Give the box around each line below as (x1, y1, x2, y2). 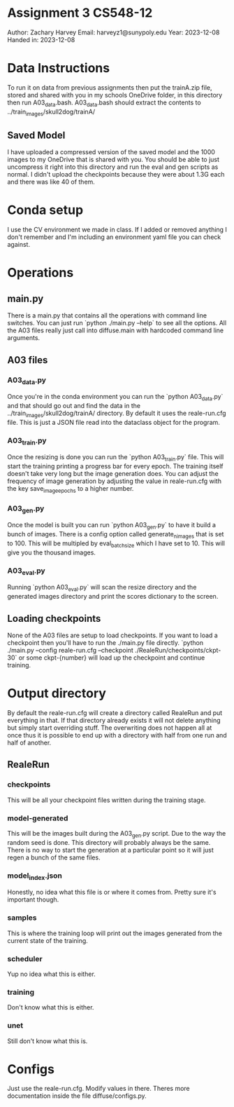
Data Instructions (7, 60, 110, 76)
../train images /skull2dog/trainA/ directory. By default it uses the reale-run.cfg (7, 409, 226, 419)
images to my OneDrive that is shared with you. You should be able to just (7, 156, 220, 164)
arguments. (7, 334, 41, 342)
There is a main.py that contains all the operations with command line (7, 311, 207, 320)
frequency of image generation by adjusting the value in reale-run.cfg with (7, 477, 222, 485)
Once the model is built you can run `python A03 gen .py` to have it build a (7, 521, 217, 531)
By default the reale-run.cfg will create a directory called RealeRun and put (7, 708, 223, 717)
